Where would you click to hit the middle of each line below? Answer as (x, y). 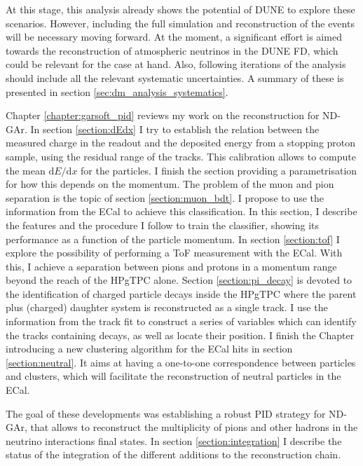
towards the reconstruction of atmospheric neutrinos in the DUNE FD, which (172, 50)
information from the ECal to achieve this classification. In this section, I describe (181, 211)
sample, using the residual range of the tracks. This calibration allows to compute (181, 156)
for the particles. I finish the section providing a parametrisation (219, 170)
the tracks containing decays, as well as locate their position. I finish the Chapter (180, 335)
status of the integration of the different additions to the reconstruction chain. (173, 454)
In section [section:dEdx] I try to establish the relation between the (175, 129)
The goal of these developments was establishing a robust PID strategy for (166, 413)
